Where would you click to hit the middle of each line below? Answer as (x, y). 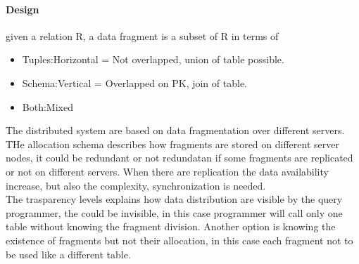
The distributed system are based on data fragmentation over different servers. (175, 130)
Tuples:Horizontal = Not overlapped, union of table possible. (153, 59)
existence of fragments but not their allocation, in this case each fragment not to (179, 240)
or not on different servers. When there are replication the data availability (167, 171)
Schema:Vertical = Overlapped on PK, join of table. (134, 82)
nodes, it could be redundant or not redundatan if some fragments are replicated (179, 158)
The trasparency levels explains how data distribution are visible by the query (174, 199)
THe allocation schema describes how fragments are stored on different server (172, 144)
